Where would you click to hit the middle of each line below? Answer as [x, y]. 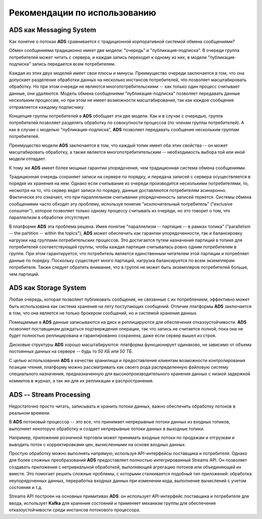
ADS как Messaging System [53, 30]
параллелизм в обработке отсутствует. [50, 217]
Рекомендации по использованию [82, 13]
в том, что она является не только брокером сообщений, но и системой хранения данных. [103, 313]
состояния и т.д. [26, 487]
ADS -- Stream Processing [50, 394]
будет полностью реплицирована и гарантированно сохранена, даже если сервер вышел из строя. [113, 336]
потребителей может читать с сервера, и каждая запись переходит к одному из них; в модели [108, 57]
